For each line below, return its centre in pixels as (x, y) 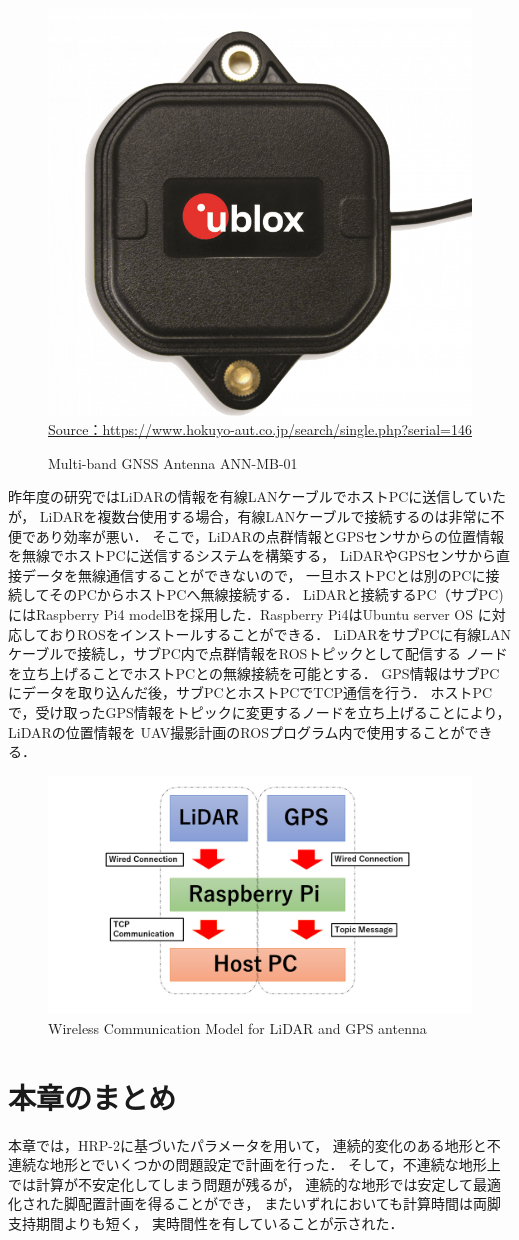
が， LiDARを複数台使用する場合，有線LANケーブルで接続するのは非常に (249, 516)
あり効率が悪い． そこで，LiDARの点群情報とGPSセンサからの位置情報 (270, 535)
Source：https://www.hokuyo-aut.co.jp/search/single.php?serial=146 (260, 429)
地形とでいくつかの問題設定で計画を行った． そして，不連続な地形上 (275, 1164)
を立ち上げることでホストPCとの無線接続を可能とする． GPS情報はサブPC (254, 672)
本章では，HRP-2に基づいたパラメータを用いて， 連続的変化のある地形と (247, 1144)
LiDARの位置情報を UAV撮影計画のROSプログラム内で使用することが (236, 731)
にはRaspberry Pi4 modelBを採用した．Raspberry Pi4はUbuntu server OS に (250, 613)
